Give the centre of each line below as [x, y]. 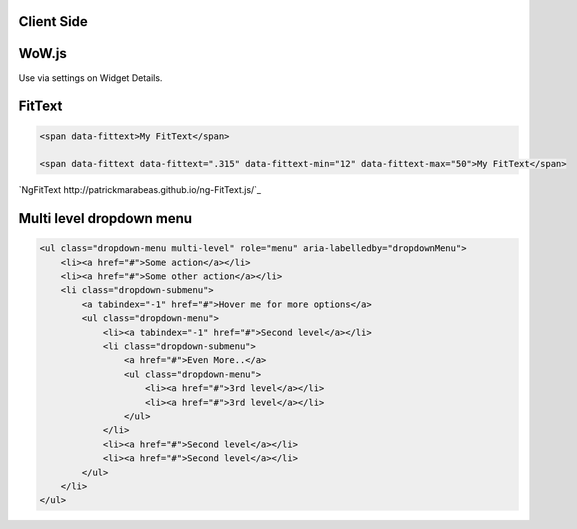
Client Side [53, 21]
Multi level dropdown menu [105, 218]
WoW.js [42, 53]
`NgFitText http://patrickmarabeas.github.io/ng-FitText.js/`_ [140, 190]
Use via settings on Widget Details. [90, 77]
